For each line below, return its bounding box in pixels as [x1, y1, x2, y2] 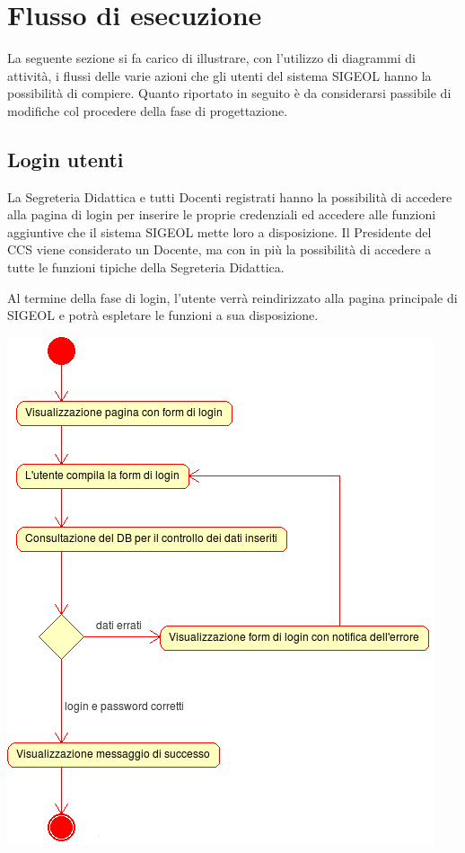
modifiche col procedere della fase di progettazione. [7, 101, 288, 120]
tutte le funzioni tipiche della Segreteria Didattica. [7, 258, 285, 277]
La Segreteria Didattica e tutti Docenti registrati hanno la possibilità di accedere [7, 187, 452, 206]
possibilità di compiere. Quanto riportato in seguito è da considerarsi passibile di [7, 84, 452, 102]
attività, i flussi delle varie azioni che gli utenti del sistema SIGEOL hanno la [7, 66, 432, 84]
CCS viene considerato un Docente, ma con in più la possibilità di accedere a [7, 240, 432, 259]
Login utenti [7, 145, 124, 173]
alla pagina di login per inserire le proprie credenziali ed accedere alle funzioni [7, 205, 436, 224]
